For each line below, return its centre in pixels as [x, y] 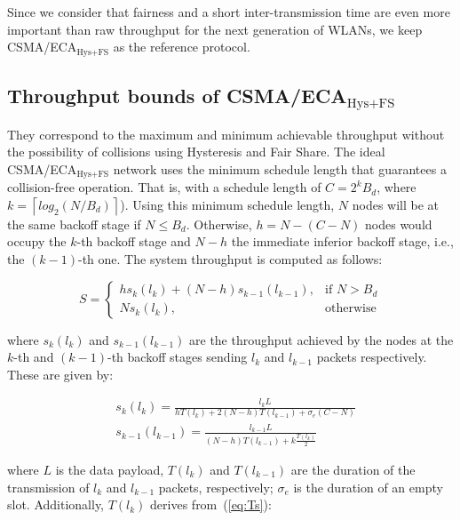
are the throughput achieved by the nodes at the [321, 339]
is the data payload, [110, 469]
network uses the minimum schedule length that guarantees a [280, 168]
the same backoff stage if [74, 224]
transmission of [48, 487]
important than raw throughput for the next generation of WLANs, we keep [215, 29]
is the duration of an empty [368, 487]
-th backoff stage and [134, 241]
